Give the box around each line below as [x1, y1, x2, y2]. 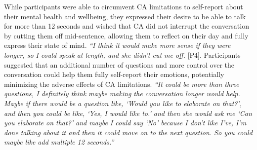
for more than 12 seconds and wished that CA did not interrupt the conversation [4, 21, 249, 31]
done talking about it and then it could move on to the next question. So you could [4, 127, 253, 137]
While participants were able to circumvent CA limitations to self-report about [4, 1, 243, 11]
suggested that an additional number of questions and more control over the [4, 59, 234, 70]
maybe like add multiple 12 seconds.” [4, 137, 114, 147]
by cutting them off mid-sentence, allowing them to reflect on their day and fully [4, 30, 249, 40]
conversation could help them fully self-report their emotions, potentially [4, 69, 224, 79]
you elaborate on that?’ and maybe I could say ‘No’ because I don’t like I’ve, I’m [4, 117, 247, 128]
